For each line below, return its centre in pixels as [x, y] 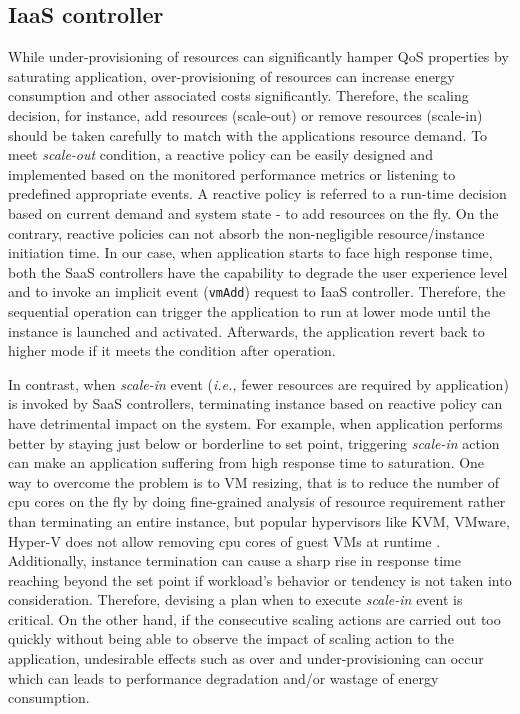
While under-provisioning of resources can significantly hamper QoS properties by [258, 56]
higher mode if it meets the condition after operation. [172, 350]
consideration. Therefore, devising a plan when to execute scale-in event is [235, 599]
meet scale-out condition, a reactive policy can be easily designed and [220, 154]
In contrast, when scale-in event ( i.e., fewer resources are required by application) [258, 383]
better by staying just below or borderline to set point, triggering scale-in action [254, 442]
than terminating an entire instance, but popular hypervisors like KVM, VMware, [259, 520]
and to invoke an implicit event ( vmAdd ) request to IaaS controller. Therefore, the [257, 291]
